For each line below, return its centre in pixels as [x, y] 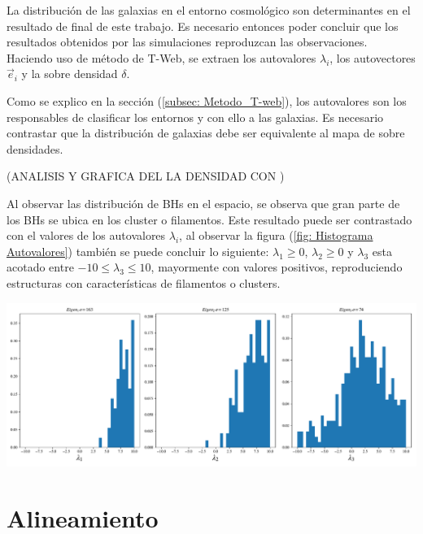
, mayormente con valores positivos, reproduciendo [277, 267]
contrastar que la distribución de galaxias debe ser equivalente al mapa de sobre [206, 133]
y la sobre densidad [70, 74]
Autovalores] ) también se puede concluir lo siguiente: [138, 251]
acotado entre [40, 267]
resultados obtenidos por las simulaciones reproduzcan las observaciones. [187, 42]
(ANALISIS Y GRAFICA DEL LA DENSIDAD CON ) [146, 176]
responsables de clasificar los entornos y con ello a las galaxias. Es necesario [195, 117]
